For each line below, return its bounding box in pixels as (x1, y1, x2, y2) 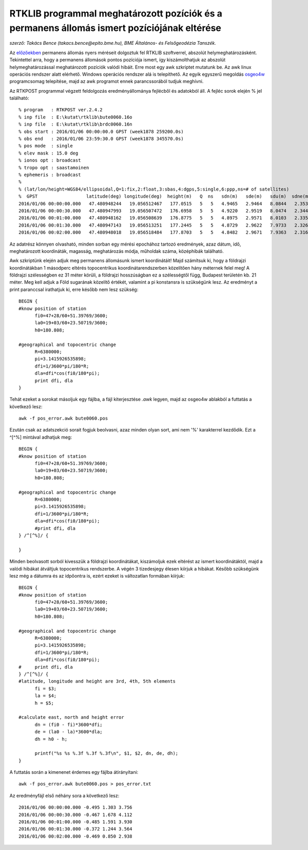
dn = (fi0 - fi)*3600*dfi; (34, 721, 103, 727)
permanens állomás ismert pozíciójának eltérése (9, 22, 222, 33)
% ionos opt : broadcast (18, 158, 81, 163)
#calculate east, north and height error (18, 715, 124, 720)
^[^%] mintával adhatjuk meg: (9, 434, 72, 440)
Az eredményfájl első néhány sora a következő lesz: (9, 792, 120, 799)
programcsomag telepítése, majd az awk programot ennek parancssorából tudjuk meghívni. (9, 78, 204, 84)
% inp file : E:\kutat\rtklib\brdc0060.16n (18, 122, 133, 127)
